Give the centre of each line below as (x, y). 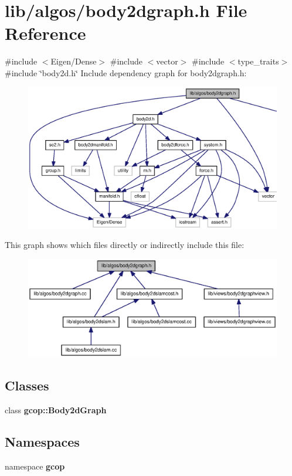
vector (167, 61)
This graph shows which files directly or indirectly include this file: (125, 245)
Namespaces (42, 441)
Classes (27, 385)
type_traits (258, 61)
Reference (45, 33)
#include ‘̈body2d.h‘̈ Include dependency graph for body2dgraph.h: (126, 72)
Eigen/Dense (74, 61)
